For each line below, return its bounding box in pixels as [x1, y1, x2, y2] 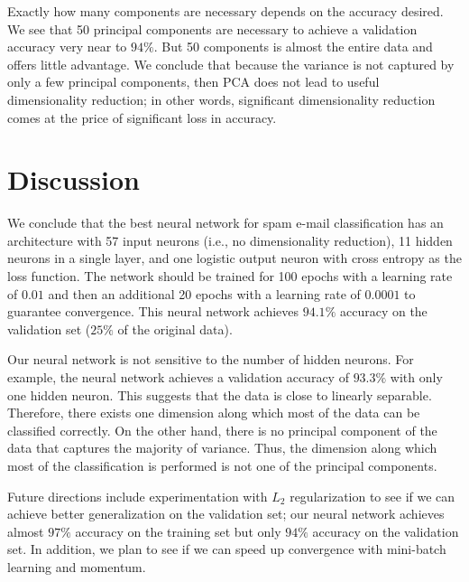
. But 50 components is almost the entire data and [153, 37, 433, 56]
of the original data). [117, 319, 233, 338]
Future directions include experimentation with [7, 486, 268, 505]
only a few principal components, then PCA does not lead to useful [7, 72, 380, 91]
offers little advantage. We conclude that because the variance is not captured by [7, 54, 455, 73]
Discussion [7, 161, 140, 198]
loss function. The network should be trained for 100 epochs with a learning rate [7, 267, 453, 286]
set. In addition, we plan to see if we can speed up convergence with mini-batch [7, 540, 446, 559]
